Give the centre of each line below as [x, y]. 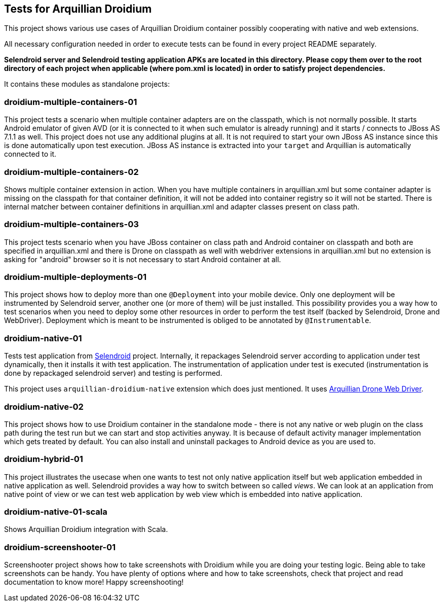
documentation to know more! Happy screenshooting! [94, 582]
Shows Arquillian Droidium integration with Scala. [86, 529]
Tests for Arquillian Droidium [78, 9]
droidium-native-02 [44, 406]
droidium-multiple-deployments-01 [75, 277]
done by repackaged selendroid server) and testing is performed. [113, 373]
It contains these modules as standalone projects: [87, 84]
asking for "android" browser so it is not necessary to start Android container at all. [143, 259]
